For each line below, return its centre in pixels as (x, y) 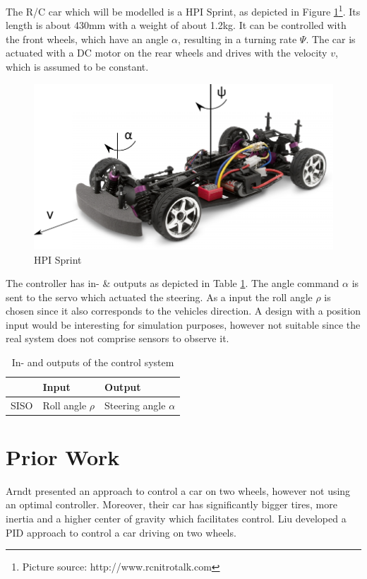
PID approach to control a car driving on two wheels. (121, 532)
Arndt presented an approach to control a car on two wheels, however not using (178, 490)
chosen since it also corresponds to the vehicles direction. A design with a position (183, 311)
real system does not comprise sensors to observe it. (118, 338)
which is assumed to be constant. (77, 67)
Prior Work (63, 456)
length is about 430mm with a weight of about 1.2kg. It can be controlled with (176, 25)
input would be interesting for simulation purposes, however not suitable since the (183, 324)
